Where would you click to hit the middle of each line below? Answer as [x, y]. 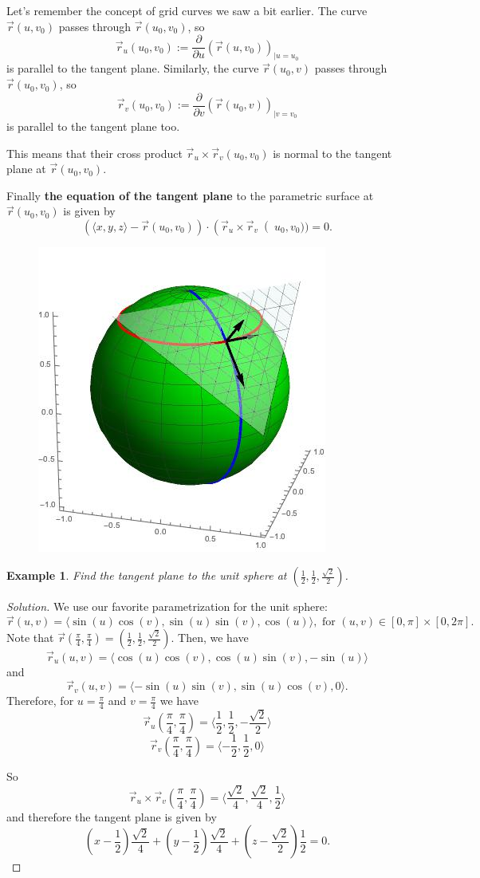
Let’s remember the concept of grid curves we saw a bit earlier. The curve [187, 10]
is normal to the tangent [332, 153]
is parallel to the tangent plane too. [93, 126]
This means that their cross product [94, 153]
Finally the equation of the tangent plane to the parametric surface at [190, 195]
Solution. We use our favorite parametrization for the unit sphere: [167, 606]
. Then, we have [210, 638]
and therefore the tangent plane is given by [112, 816]
